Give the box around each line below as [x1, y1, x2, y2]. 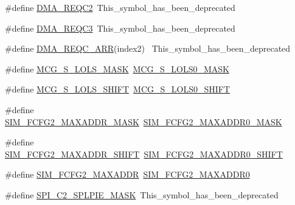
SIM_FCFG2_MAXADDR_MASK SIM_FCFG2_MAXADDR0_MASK [5, 115, 282, 128]
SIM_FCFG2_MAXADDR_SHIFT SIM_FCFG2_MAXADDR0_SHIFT [5, 147, 283, 160]
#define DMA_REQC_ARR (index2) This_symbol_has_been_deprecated [5, 42, 291, 55]
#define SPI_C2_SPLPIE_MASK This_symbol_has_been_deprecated [5, 188, 279, 201]
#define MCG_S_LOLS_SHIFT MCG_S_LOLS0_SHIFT [5, 83, 231, 96]
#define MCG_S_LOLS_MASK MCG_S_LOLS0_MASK [5, 62, 229, 75]
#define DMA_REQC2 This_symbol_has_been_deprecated [5, 1, 235, 13]
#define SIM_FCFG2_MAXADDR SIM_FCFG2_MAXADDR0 [5, 168, 250, 181]
